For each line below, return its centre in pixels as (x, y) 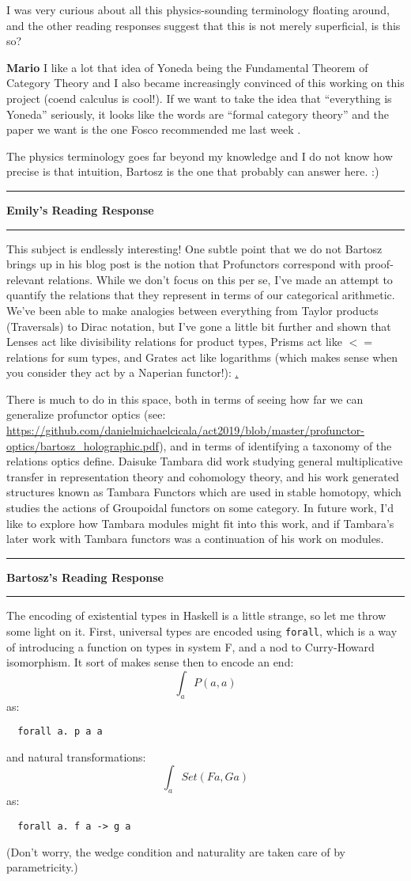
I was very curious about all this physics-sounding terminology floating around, (198, 9)
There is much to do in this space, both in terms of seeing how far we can (185, 399)
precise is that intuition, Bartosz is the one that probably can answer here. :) (193, 171)
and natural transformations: (76, 756)
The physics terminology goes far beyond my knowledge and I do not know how (200, 156)
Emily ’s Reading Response (80, 209)
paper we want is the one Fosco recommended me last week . (154, 129)
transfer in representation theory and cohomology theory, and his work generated (203, 476)
